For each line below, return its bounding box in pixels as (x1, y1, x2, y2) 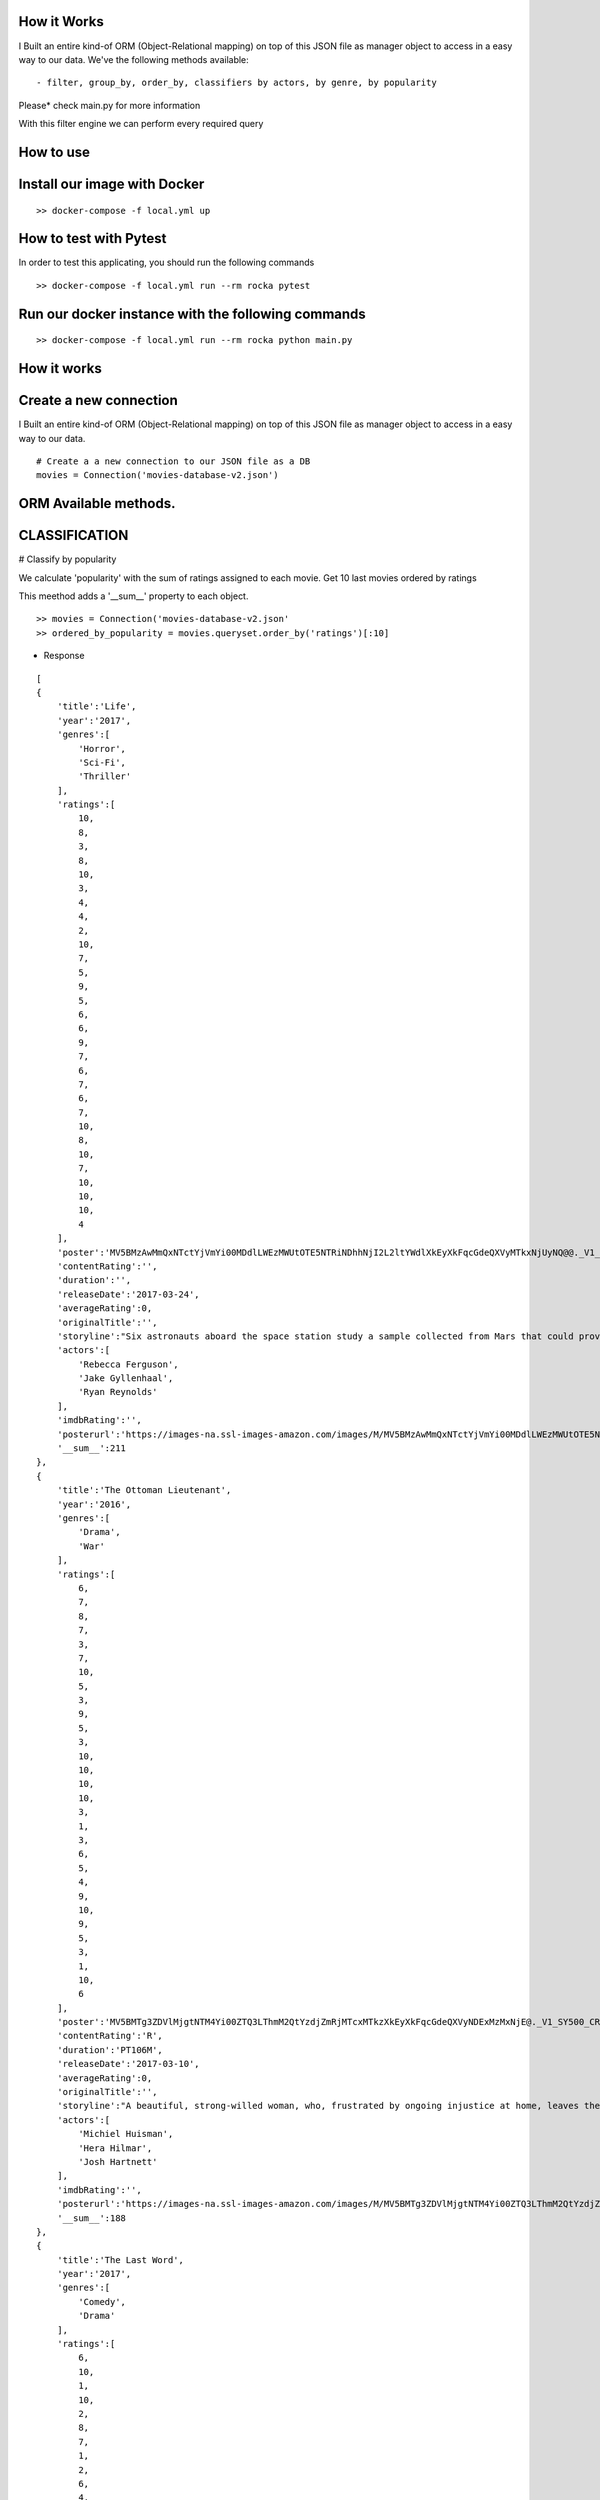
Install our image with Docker (18, 175, 205, 192)
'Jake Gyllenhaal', (78, 1373, 174, 1384)
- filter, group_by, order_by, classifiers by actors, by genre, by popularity (36, 77, 437, 89)
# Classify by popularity (18, 553, 117, 565)
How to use (18, 143, 90, 160)
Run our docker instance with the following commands (18, 305, 367, 322)
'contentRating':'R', (56, 2030, 164, 2042)
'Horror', (78, 743, 127, 754)
